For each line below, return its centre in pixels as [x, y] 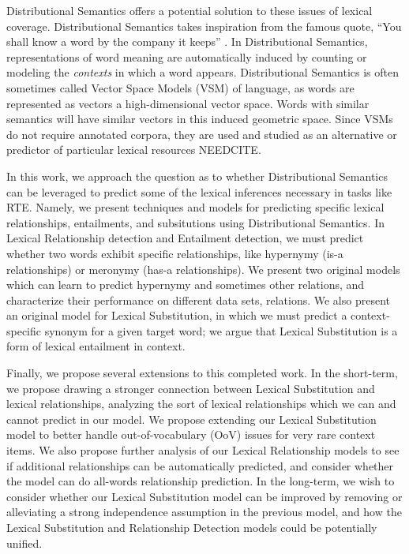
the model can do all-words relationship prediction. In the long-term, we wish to [201, 481]
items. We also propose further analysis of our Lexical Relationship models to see [203, 450]
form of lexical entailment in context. [96, 346]
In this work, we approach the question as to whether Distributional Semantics [197, 176]
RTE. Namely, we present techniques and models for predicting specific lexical [195, 207]
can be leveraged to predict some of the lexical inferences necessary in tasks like [199, 191]
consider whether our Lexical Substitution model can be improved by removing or [204, 496]
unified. [24, 543]
